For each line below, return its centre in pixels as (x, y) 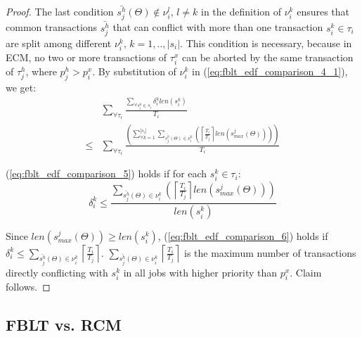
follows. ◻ (28, 287)
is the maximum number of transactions (270, 252)
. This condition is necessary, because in (266, 43)
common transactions (52, 27)
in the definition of (241, 12)
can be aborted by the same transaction (267, 57)
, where (41, 71)
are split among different (59, 43)
